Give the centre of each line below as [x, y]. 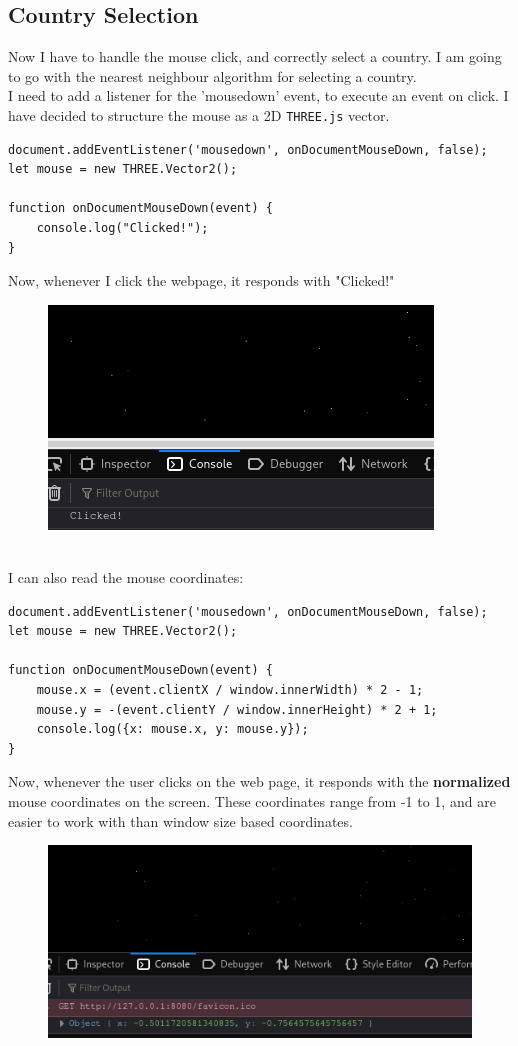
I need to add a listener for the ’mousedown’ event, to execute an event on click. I [258, 95]
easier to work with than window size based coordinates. [180, 820]
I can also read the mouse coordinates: [126, 576]
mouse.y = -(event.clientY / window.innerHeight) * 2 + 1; [237, 709]
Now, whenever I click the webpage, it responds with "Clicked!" [201, 280]
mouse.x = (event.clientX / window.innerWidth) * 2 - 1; [230, 689]
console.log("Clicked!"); [122, 228]
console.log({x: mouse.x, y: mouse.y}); [172, 729]
